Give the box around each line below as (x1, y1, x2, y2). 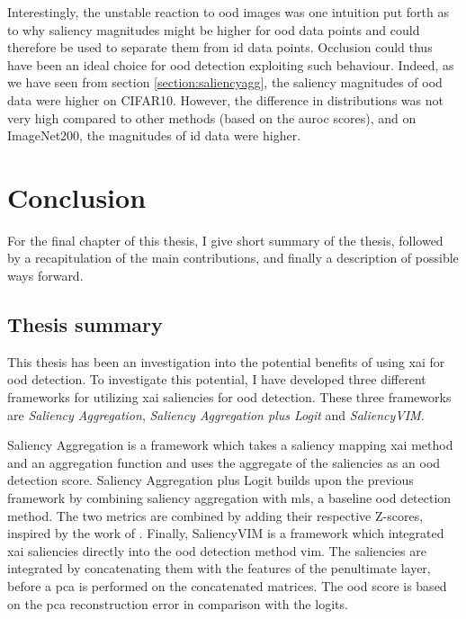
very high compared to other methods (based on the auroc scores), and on (7, 108, 417, 127)
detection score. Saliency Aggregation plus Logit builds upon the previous (7, 471, 414, 489)
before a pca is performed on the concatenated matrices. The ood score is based (7, 576, 447, 595)
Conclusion (7, 178, 147, 215)
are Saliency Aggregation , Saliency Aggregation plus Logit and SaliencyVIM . (7, 405, 425, 424)
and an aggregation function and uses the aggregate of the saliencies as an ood (7, 453, 441, 471)
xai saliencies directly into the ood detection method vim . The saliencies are (7, 541, 426, 560)
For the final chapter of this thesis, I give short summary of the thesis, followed (7, 230, 444, 249)
